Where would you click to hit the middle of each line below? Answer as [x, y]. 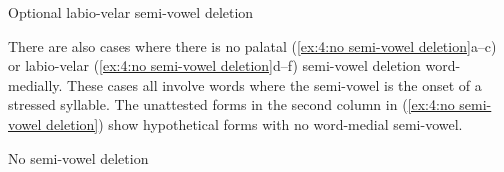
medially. [35, 84]
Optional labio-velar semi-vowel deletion [131, 12]
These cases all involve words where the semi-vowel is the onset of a [274, 84]
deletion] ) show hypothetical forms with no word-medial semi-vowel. [254, 123]
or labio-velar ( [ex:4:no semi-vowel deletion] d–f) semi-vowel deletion [214, 65]
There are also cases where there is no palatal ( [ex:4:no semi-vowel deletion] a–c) [252, 45]
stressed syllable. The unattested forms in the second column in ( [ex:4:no [231, 104]
